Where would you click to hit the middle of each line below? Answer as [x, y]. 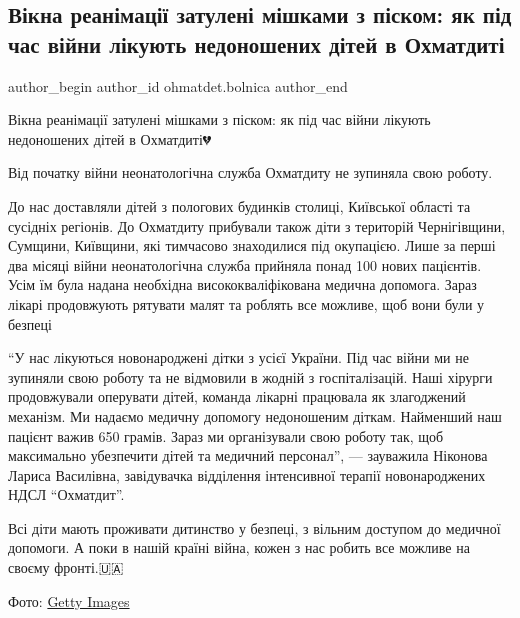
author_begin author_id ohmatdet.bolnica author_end [178, 85]
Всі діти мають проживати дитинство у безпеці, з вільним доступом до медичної [254, 527]
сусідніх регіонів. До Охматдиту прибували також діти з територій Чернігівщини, [257, 225]
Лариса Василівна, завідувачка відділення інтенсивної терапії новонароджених [247, 474]
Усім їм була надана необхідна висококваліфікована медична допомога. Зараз [242, 284]
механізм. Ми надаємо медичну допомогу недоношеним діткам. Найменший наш [255, 415]
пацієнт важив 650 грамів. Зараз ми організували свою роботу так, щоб [226, 435]
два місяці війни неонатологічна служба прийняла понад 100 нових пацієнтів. [245, 264]
